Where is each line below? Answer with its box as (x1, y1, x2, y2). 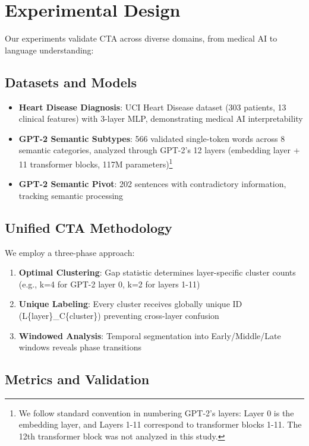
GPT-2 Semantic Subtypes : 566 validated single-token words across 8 (18, 132, 285, 144)
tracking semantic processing (18, 189, 124, 201)
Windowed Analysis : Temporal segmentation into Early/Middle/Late (18, 329, 281, 341)
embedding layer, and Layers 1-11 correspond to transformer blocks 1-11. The (18, 418, 302, 431)
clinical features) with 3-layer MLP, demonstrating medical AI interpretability (18, 112, 303, 125)
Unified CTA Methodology (5, 218, 172, 236)
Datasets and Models (5, 72, 137, 91)
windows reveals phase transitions (18, 341, 141, 353)
